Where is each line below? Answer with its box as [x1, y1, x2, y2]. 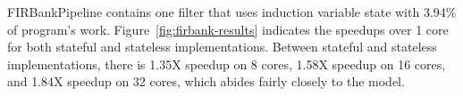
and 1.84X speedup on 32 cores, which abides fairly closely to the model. [7, 72, 405, 91]
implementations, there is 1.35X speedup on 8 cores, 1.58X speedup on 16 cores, [7, 54, 446, 73]
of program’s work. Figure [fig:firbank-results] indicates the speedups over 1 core [7, 20, 449, 38]
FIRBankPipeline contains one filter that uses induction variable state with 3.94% [7, 3, 457, 20]
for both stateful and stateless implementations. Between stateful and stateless [7, 37, 437, 56]
